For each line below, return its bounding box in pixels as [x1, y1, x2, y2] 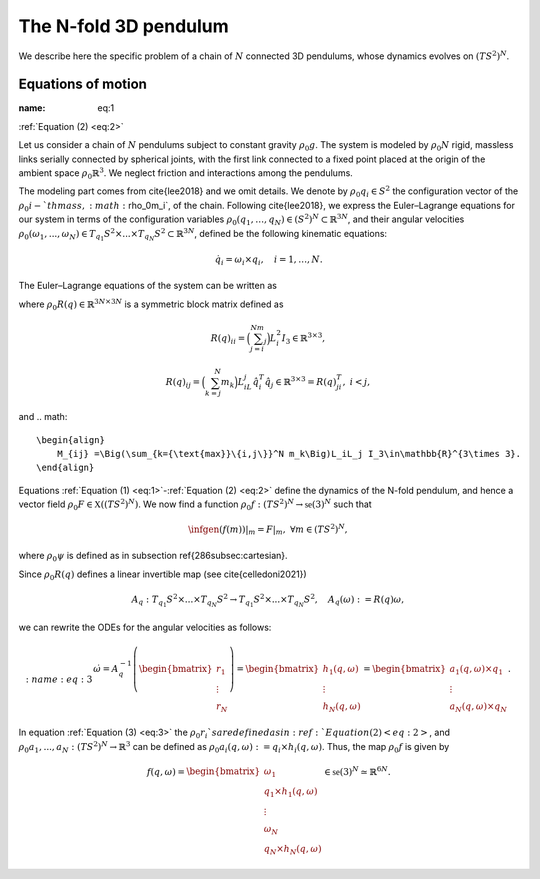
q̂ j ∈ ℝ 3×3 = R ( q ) [264, 375, 337, 390]
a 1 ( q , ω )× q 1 [449, 663, 504, 677]
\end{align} [36, 462, 95, 474]
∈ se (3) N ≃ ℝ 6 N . [323, 764, 391, 777]
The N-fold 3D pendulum [18, 15, 229, 37]
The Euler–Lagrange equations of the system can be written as [18, 280, 277, 292]
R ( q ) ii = [210, 332, 246, 346]
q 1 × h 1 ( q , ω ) [263, 786, 318, 799]
